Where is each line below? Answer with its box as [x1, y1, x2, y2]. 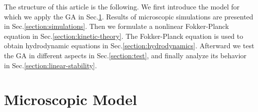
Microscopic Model [4, 89, 137, 110]
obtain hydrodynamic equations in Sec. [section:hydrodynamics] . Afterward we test [4, 40, 255, 51]
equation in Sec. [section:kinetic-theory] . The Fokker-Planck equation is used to [4, 30, 244, 41]
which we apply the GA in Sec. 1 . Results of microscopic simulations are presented [4, 11, 254, 21]
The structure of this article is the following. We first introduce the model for [4, 1, 240, 11]
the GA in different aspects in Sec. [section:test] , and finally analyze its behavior [4, 50, 247, 60]
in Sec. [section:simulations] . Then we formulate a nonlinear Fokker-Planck [4, 21, 229, 31]
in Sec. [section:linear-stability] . [4, 60, 97, 70]
